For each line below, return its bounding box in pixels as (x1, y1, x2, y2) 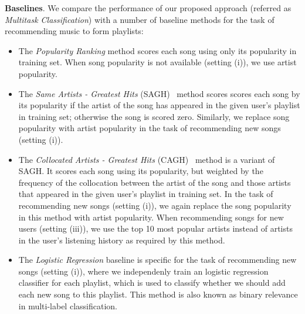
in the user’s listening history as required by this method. (18, 233, 225, 246)
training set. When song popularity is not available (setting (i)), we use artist (18, 56, 297, 68)
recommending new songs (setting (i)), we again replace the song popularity (18, 199, 292, 211)
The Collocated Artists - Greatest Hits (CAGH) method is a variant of (18, 153, 275, 165)
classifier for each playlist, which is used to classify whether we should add (18, 276, 286, 289)
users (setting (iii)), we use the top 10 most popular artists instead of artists (18, 222, 293, 235)
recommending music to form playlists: (5, 25, 144, 37)
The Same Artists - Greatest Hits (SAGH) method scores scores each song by (18, 87, 300, 99)
